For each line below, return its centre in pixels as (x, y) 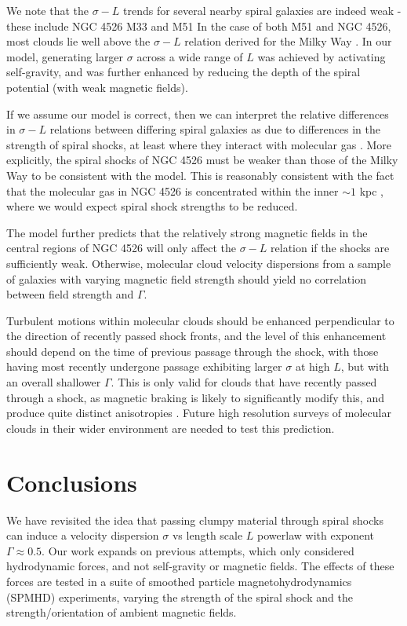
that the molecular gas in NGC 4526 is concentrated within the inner (173, 190)
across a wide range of (190, 56)
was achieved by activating (322, 56)
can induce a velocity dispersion (83, 535)
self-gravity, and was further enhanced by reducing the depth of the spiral (184, 72)
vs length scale (207, 535)
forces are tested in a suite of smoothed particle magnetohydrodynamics (179, 581)
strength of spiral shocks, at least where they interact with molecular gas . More (199, 144)
